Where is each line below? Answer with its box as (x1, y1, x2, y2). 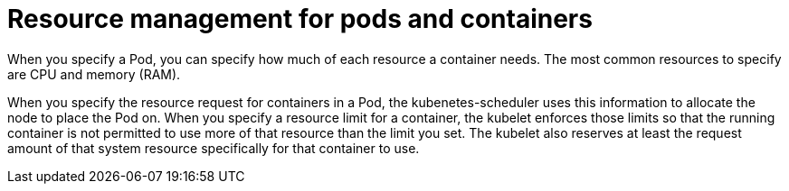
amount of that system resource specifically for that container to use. (7, 140, 420, 156)
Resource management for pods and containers (7, 4, 593, 34)
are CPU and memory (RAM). (7, 66, 181, 82)
